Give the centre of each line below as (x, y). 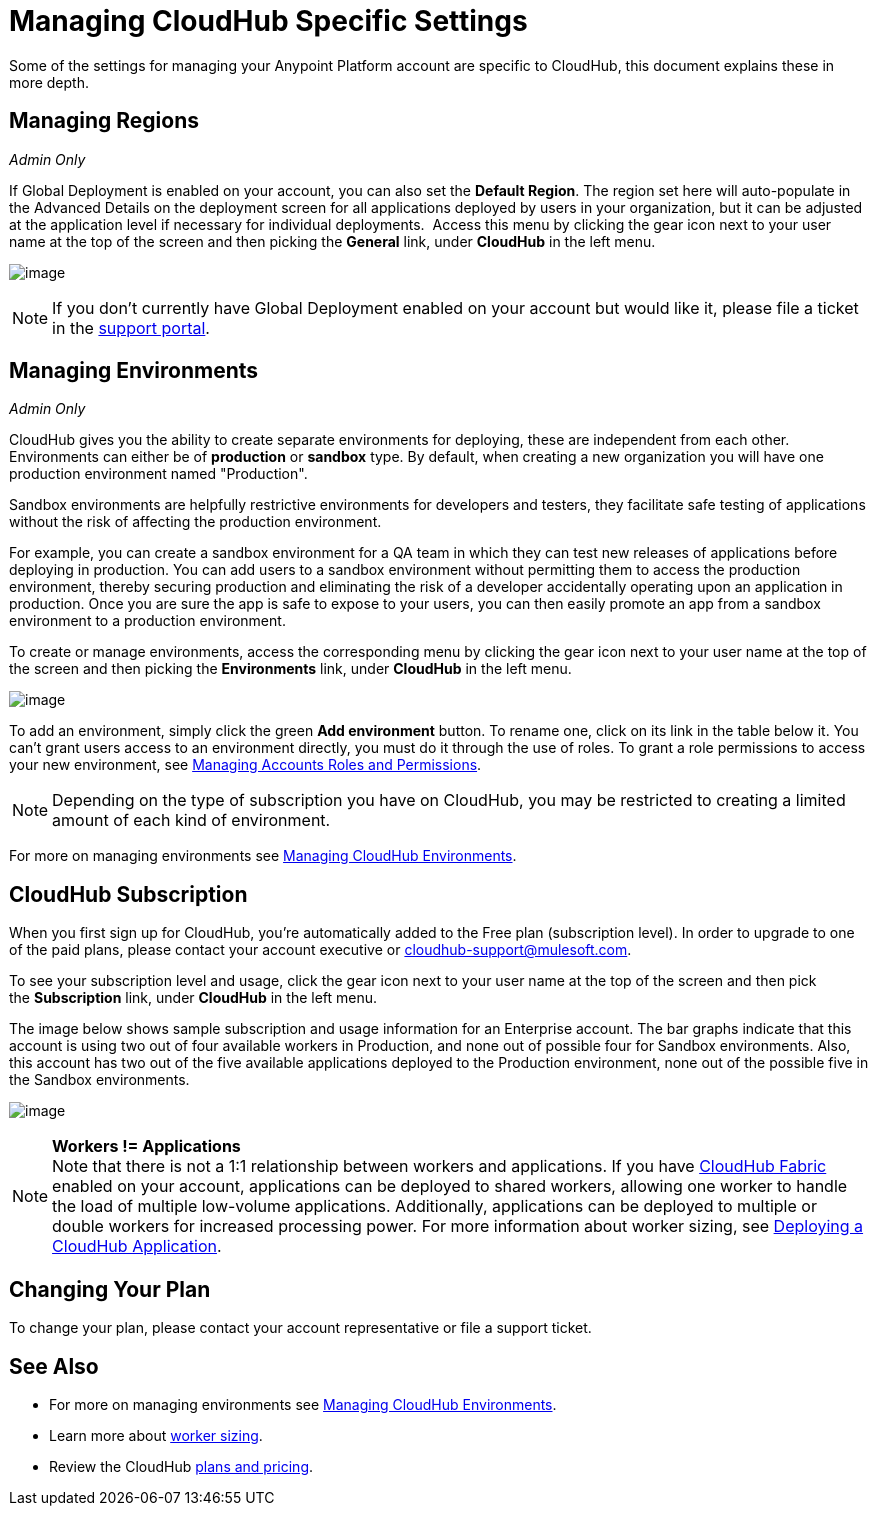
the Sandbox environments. (99, 1080)
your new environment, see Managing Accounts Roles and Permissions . (245, 765)
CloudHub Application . (137, 1246)
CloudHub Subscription (128, 894)
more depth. (49, 82)
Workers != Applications (146, 1146)
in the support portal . (131, 327)
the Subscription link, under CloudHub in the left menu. (193, 998)
